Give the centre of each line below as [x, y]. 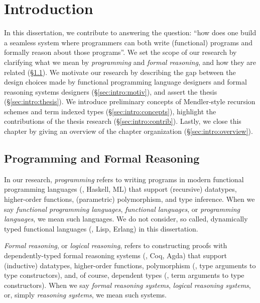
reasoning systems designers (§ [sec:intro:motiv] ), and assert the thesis [111, 91]
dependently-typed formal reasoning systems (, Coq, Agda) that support [115, 255]
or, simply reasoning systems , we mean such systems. [86, 295]
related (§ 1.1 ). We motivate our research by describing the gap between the [120, 72]
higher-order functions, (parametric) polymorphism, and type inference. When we [129, 199]
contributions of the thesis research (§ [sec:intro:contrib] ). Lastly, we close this [123, 121]
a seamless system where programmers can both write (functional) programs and [128, 42]
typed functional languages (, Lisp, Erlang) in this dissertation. [101, 228]
